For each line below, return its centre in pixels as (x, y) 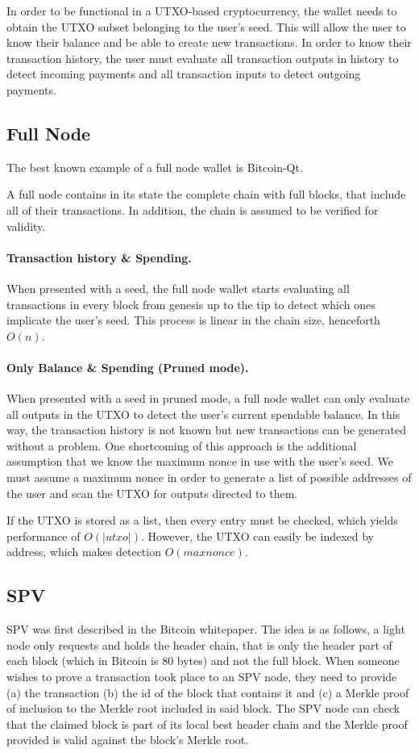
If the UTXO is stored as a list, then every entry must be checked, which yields (202, 520)
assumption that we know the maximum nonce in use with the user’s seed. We (200, 461)
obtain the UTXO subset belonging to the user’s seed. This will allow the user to (206, 26)
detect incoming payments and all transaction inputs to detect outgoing (184, 74)
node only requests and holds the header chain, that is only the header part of (199, 644)
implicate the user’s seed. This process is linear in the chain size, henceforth (193, 320)
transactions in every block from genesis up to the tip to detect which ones (191, 304)
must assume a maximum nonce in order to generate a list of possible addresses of (209, 477)
